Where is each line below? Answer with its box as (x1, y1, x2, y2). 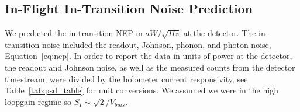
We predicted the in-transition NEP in (5, 27, 143, 39)
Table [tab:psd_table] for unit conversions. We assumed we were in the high (5, 84, 278, 96)
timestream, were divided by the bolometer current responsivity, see (5, 72, 248, 85)
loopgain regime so (5, 95, 72, 107)
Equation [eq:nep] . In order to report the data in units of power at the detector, (5, 50, 292, 62)
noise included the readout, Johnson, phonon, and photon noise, (42, 38, 271, 50)
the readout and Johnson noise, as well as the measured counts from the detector (5, 61, 295, 73)
